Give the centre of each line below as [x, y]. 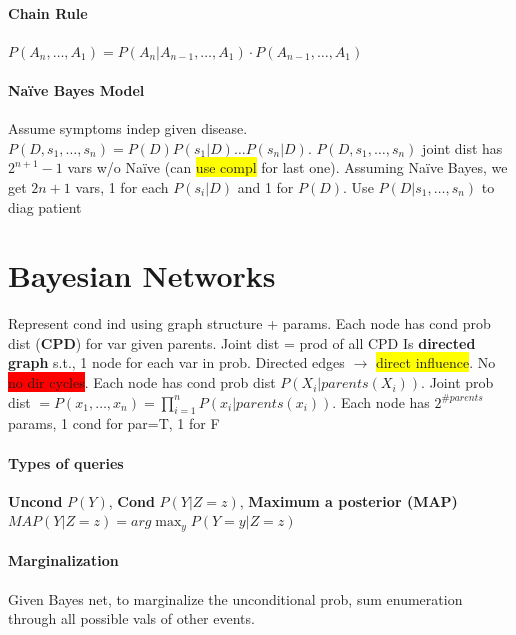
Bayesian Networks [142, 275]
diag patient [45, 206]
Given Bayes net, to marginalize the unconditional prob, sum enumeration [235, 598]
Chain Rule [48, 12]
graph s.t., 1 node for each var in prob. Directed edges [176, 362]
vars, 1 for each [122, 186]
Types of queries [66, 462]
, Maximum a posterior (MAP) [348, 500]
